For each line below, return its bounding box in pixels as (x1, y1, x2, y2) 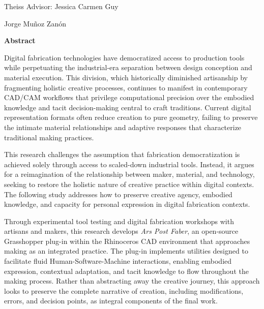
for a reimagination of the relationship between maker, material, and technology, (4, 169, 255, 179)
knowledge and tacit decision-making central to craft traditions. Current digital (4, 102, 251, 112)
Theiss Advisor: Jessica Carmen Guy (4, 1, 119, 11)
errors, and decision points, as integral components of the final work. (4, 295, 218, 306)
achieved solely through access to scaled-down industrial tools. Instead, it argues (4, 159, 254, 169)
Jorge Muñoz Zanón (4, 18, 66, 28)
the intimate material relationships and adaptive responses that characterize (4, 121, 242, 132)
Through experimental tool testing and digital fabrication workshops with (4, 215, 234, 226)
